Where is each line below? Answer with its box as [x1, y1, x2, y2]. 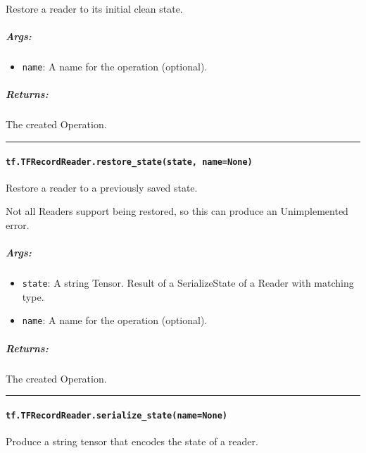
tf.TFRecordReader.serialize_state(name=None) [6, 410, 227, 421]
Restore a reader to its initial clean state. [6, 1, 183, 15]
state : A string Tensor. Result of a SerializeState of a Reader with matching [22, 275, 354, 290]
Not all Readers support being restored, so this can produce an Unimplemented [6, 204, 348, 218]
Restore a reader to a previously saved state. [6, 180, 198, 194]
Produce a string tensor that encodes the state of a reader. [6, 434, 258, 449]
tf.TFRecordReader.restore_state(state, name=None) [6, 156, 253, 167]
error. [6, 218, 30, 232]
